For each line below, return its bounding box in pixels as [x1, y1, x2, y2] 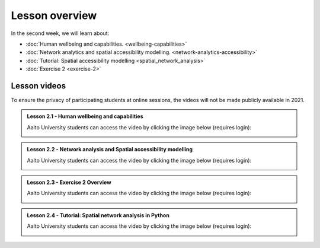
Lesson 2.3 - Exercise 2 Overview [27, 179, 112, 186]
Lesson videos [11, 81, 66, 91]
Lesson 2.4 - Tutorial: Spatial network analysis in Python [27, 211, 170, 219]
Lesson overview [11, 9, 97, 22]
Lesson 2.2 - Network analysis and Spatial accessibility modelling [27, 146, 193, 153]
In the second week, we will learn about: [11, 30, 110, 37]
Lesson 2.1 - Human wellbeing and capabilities [27, 113, 143, 120]
